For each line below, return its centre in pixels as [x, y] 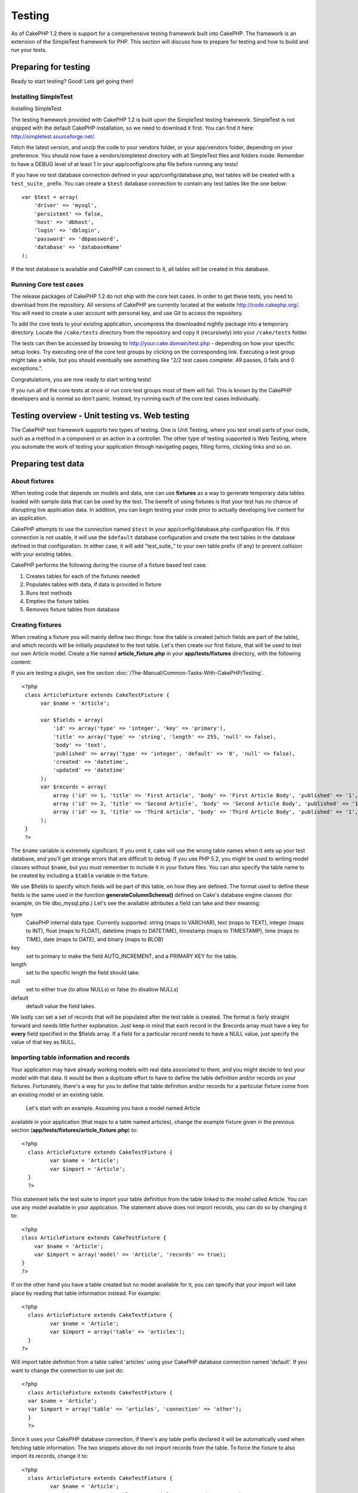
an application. [29, 518]
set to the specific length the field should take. [83, 973]
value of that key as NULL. [44, 1042]
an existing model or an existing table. [58, 1094]
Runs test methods [49, 593]
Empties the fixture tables [58, 601]
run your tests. [29, 50]
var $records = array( [73, 787]
